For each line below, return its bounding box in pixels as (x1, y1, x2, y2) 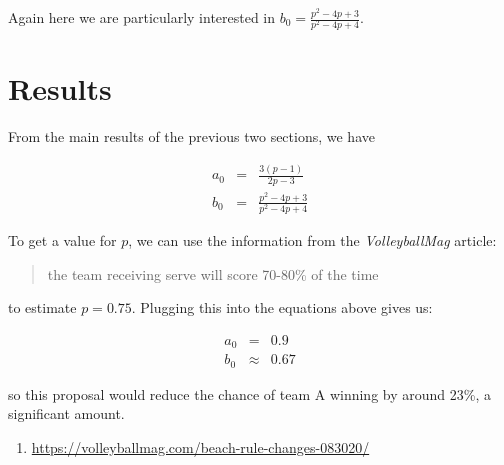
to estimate (8, 297, 77, 318)
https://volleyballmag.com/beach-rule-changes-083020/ (31, 437, 370, 457)
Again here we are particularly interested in (8, 7, 276, 27)
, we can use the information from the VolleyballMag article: (128, 230, 497, 251)
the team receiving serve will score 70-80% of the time (47, 263, 379, 284)
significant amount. (8, 403, 125, 424)
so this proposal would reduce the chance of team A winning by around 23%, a (8, 383, 491, 404)
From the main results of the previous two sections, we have (8, 126, 375, 147)
